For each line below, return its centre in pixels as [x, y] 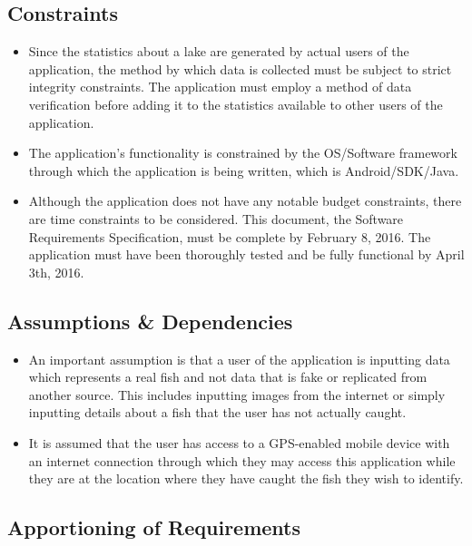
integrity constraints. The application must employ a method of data [220, 87]
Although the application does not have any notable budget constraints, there [245, 201]
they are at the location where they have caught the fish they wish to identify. [246, 478]
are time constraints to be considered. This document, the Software [216, 218]
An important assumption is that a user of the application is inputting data [239, 359]
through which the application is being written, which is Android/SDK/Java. [244, 170]
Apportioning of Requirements [154, 527]
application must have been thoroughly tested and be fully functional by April [246, 254]
